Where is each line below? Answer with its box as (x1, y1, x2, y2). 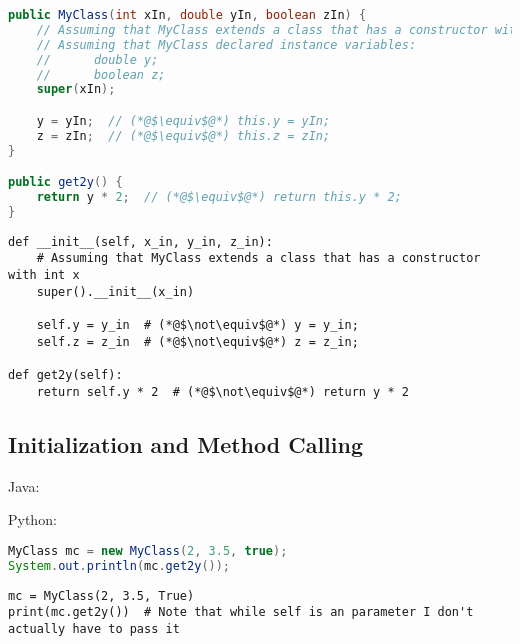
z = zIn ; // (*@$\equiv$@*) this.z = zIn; (36, 128, 331, 143)
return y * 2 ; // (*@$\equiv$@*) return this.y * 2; (36, 190, 402, 205)
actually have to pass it (8, 621, 180, 636)
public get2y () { (8, 175, 123, 190)
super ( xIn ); (36, 82, 116, 97)
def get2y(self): (8, 368, 123, 383)
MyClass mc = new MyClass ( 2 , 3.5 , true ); (8, 543, 288, 558)
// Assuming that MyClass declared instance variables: (36, 37, 417, 52)
